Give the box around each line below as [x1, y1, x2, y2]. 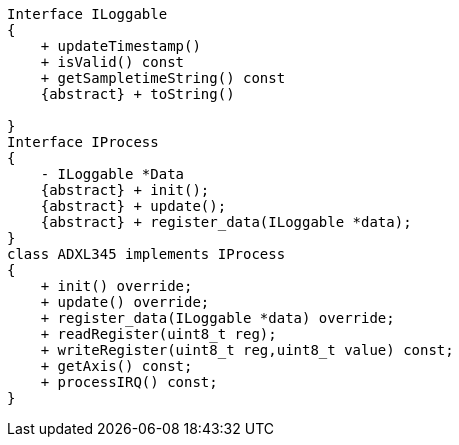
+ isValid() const [40, 54, 185, 70]
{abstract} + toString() [40, 86, 235, 102]
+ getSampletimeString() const [40, 70, 286, 86]
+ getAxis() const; [40, 358, 193, 374]
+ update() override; [40, 294, 210, 310]
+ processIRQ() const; [40, 374, 218, 390]
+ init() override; [40, 278, 193, 294]
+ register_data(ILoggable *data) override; [40, 310, 395, 326]
